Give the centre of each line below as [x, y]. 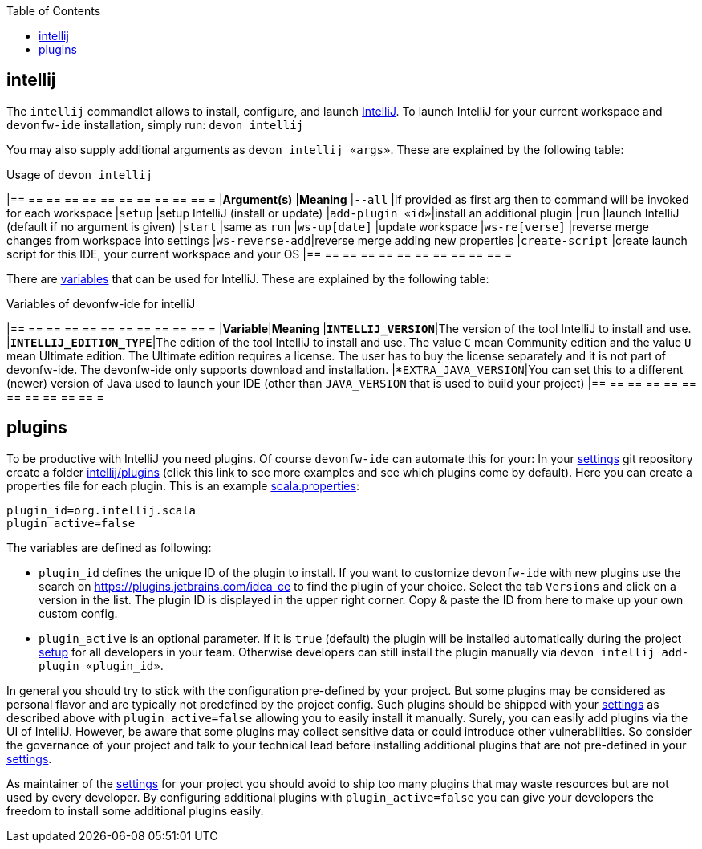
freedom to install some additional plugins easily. [135, 810]
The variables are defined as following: [109, 547]
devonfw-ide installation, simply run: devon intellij [155, 124]
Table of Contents [54, 11]
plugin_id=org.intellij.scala [101, 510]
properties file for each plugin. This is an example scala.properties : [183, 485]
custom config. [78, 613]
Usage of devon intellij [79, 174]
